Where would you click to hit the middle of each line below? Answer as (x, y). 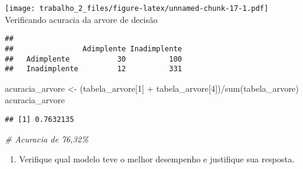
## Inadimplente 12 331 (94, 69)
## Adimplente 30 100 (94, 59)
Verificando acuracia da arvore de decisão (81, 19)
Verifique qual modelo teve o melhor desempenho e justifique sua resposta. (157, 159)
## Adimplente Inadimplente (94, 49)
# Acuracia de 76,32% (47, 139)
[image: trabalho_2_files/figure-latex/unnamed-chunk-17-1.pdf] (137, 8)
